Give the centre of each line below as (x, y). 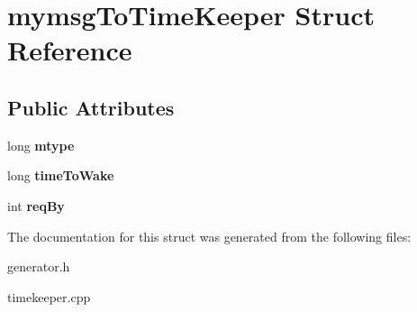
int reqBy (36, 205)
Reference (70, 50)
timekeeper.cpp (49, 296)
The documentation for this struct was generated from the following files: (209, 236)
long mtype (41, 145)
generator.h (39, 266)
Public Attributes (91, 107)
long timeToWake (61, 175)
